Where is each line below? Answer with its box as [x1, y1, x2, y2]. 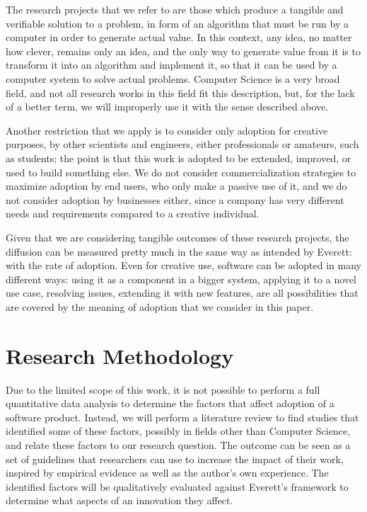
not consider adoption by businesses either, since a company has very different [6, 192, 344, 207]
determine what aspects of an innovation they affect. [6, 493, 233, 508]
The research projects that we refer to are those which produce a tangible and [6, 2, 344, 16]
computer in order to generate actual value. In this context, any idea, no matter [6, 30, 352, 45]
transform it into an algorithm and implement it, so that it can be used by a [6, 57, 337, 72]
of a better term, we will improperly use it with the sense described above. [6, 99, 329, 114]
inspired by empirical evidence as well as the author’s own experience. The [6, 465, 329, 480]
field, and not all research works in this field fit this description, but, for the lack [6, 85, 355, 100]
